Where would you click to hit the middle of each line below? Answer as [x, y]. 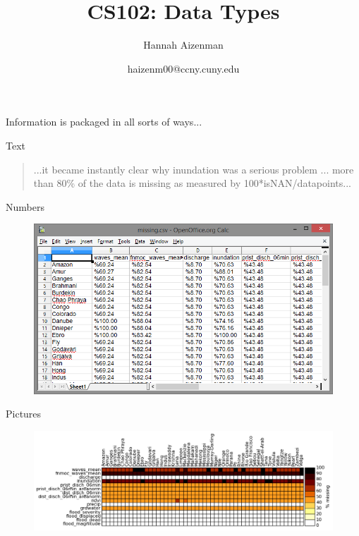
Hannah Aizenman [183, 45]
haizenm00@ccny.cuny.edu [183, 68]
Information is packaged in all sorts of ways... [104, 122]
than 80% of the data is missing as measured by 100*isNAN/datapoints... [192, 183]
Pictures [24, 414]
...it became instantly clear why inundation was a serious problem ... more [194, 169]
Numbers [25, 206]
